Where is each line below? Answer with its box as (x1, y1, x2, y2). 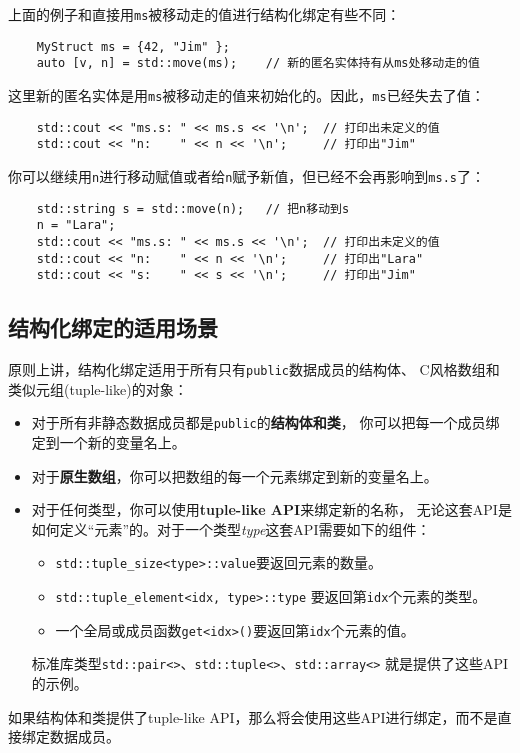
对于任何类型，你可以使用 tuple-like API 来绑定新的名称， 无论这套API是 (31, 499, 512, 520)
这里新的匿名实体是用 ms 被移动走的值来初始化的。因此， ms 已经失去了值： (8, 84, 485, 105)
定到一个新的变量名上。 (31, 431, 186, 452)
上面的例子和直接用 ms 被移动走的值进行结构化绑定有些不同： (8, 4, 401, 24)
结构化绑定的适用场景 (8, 312, 218, 343)
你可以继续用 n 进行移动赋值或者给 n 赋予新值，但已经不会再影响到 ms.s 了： (8, 165, 485, 186)
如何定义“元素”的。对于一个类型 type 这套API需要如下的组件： (31, 518, 431, 539)
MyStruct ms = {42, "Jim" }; (36, 39, 230, 54)
